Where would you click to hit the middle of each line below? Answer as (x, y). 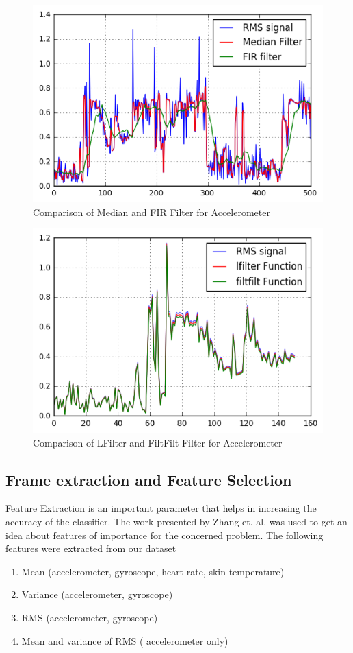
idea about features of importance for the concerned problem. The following (165, 535)
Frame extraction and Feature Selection (149, 479)
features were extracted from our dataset (91, 548)
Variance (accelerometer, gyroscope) (97, 594)
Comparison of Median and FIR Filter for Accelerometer (152, 212)
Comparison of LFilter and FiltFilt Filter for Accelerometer (158, 442)
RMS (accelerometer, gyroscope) (90, 617)
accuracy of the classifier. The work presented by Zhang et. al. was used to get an (176, 521)
